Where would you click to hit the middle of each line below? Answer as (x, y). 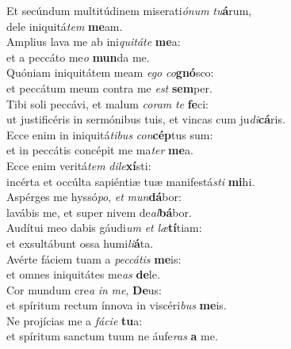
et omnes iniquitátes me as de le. (83, 274)
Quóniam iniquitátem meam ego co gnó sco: (110, 72)
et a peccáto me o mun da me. (78, 57)
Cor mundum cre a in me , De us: (84, 289)
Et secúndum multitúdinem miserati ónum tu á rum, (129, 10)
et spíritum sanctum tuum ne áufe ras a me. (112, 336)
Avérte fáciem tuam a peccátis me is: (94, 258)
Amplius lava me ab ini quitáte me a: (94, 42)
